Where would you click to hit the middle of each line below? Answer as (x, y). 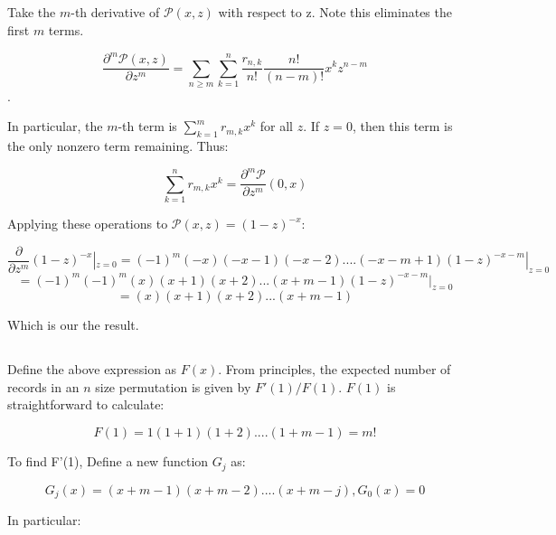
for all (276, 126)
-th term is (147, 126)
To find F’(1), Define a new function (108, 461)
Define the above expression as (92, 369)
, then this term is (402, 126)
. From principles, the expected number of (335, 369)
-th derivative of (115, 12)
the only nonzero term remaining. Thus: (118, 146)
